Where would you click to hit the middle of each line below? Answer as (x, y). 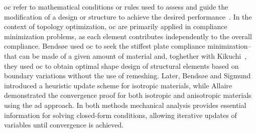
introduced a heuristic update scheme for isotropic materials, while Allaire (118, 85)
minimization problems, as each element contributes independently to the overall (128, 36)
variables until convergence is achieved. (64, 125)
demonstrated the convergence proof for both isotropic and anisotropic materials (128, 95)
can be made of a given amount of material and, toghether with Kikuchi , (133, 55)
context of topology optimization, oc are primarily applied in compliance (116, 26)
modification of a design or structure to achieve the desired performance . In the (128, 16)
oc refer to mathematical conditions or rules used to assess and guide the (116, 7)
